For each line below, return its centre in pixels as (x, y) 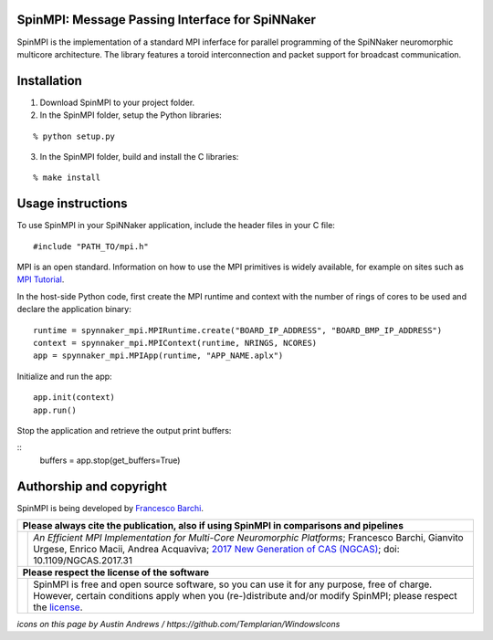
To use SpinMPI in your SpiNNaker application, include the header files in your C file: (176, 226)
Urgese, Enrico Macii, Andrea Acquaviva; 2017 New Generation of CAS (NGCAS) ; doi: (217, 550)
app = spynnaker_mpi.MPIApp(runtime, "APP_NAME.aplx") (158, 356)
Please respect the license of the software (116, 572)
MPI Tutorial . (41, 279)
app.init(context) (74, 398)
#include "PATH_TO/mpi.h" (91, 246)
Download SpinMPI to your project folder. (117, 102)
